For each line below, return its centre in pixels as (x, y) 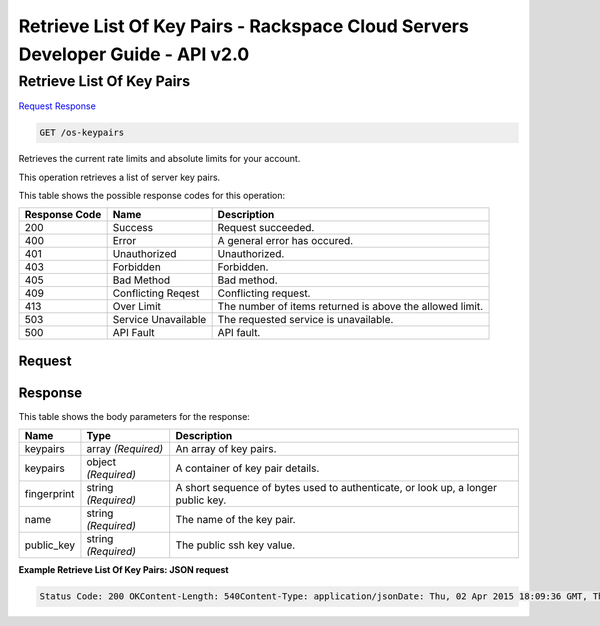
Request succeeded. (266, 228)
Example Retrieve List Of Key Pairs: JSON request (123, 570)
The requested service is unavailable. (305, 320)
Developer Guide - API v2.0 (134, 54)
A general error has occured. (285, 241)
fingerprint (49, 494)
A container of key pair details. (247, 468)
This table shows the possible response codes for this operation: (152, 195)
